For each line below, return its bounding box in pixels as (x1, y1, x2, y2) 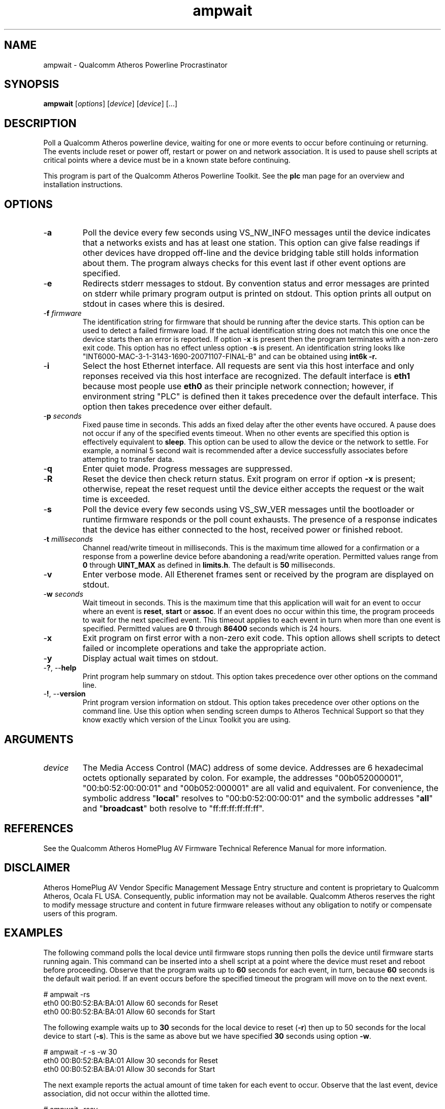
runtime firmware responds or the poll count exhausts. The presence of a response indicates (82, 514, 437, 525)
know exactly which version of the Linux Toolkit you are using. (82, 715, 291, 724)
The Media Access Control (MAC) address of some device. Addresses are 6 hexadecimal (82, 762, 424, 773)
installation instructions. (43, 180, 123, 189)
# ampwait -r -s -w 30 (43, 1047, 117, 1056)
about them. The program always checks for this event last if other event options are (82, 258, 406, 269)
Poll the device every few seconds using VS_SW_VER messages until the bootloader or (82, 504, 415, 515)
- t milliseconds (43, 535, 93, 544)
